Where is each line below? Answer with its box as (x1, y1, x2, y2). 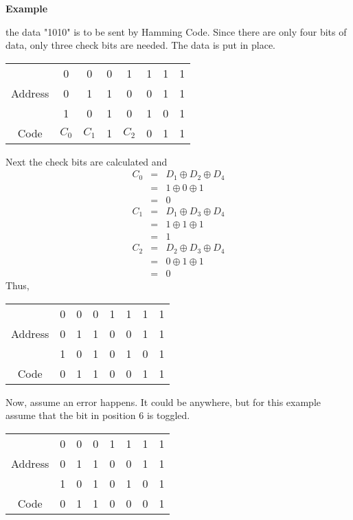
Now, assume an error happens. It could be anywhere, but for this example (5, 394, 321, 409)
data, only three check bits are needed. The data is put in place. (5, 38, 275, 52)
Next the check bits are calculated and (5, 154, 168, 168)
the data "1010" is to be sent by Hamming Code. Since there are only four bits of (5, 24, 347, 38)
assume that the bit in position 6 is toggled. (5, 408, 190, 422)
